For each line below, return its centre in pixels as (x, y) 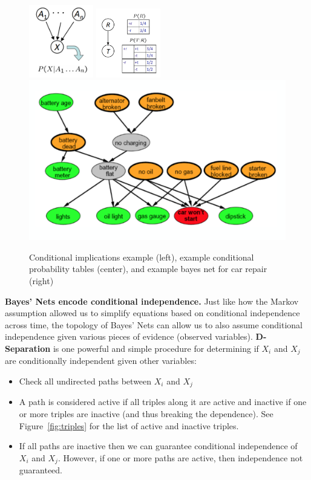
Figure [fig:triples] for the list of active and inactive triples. (129, 425)
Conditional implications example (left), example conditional (142, 257)
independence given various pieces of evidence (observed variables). (129, 336)
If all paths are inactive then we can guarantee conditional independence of (158, 446)
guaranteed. (41, 470)
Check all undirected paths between (85, 381)
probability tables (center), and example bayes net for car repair (148, 269)
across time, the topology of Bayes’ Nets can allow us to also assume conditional (154, 324)
